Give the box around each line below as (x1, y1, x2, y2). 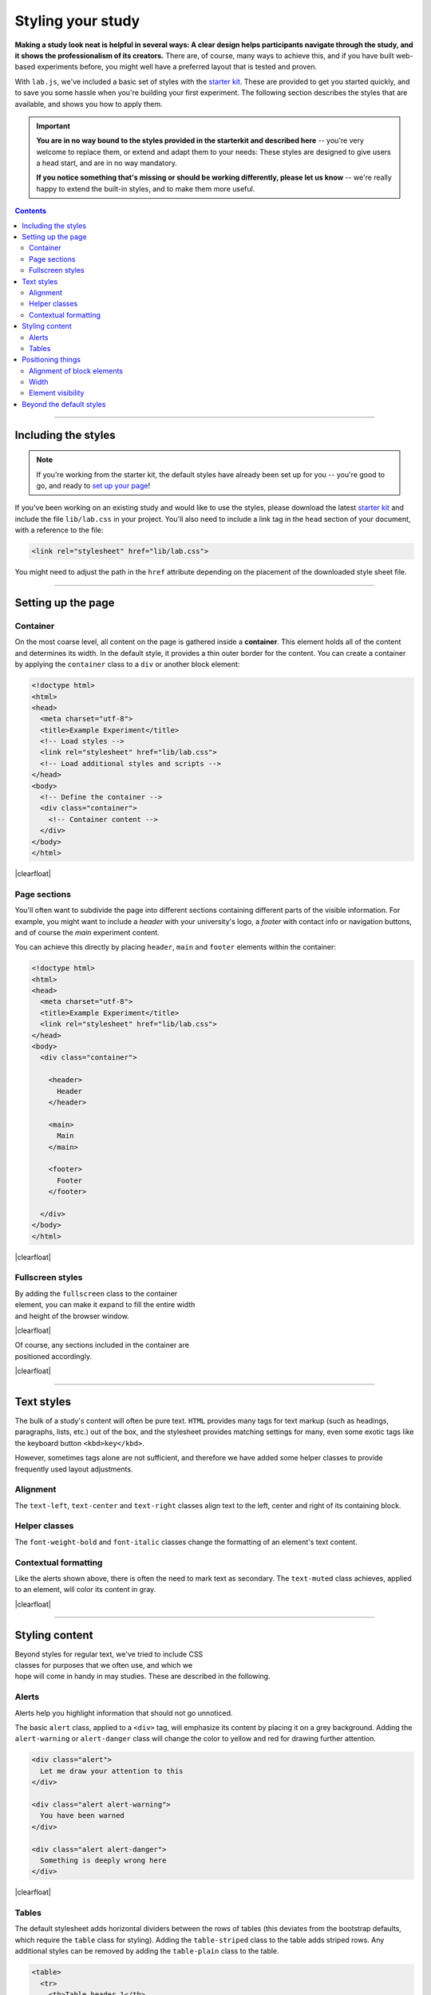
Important (36, 120, 71, 131)
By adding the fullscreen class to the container (14, 1289, 178, 1298)
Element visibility (29, 388, 85, 398)
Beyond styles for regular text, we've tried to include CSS (14, 1649, 204, 1659)
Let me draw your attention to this (40, 1766, 184, 1776)
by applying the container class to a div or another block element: (14, 659, 240, 670)
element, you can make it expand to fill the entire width (14, 1300, 196, 1310)
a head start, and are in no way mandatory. (36, 158, 177, 168)
